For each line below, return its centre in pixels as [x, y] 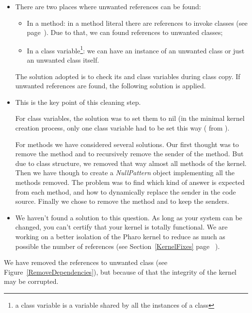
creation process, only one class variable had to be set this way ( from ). [122, 128]
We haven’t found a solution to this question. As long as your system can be [129, 217]
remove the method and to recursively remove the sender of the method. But [129, 154]
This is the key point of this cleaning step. [78, 102]
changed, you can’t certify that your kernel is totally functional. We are [121, 227]
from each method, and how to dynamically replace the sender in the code [126, 191]
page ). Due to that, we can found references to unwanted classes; [125, 32]
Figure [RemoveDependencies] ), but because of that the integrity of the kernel [120, 272]
